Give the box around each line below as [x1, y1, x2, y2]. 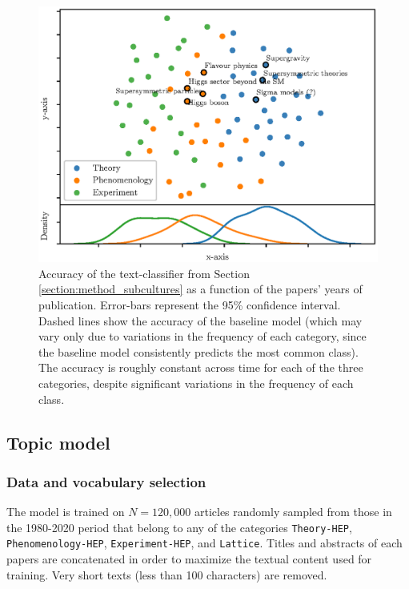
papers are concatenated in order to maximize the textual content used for [6, 551, 372, 567]
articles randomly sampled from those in [194, 503, 392, 520]
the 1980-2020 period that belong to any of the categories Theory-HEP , [6, 518, 352, 535]
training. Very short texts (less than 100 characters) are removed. [6, 566, 327, 583]
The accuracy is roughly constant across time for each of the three [38, 359, 363, 376]
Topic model [6, 430, 110, 454]
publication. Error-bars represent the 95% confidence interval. [38, 297, 341, 313]
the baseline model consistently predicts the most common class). [38, 343, 359, 360]
